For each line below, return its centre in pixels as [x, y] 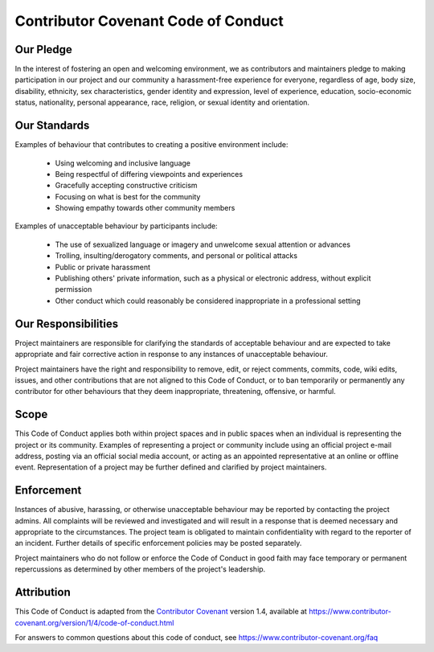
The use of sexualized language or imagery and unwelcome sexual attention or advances [203, 244]
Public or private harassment [103, 267]
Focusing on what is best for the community [128, 196]
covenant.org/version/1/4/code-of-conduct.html [94, 622]
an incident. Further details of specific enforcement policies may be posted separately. [158, 543]
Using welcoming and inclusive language [123, 163]
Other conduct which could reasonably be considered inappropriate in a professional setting [208, 301]
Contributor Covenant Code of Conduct [149, 21]
